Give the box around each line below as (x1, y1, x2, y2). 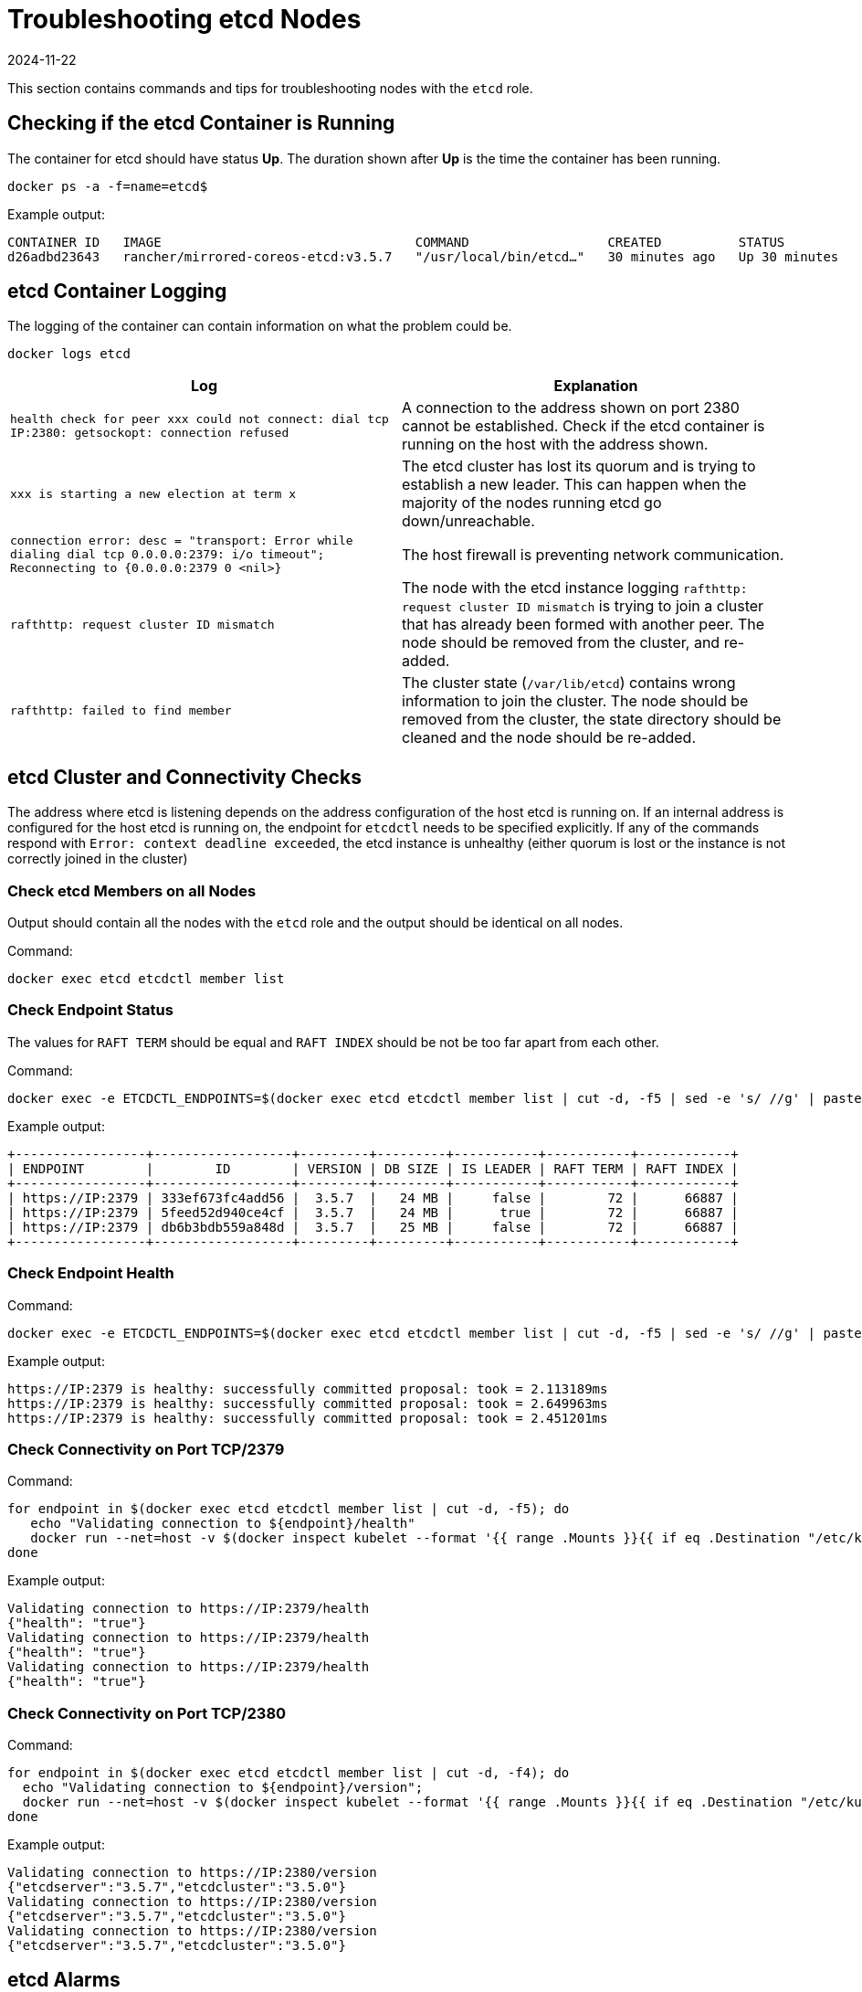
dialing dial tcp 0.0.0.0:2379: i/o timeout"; (10, 547, 325, 562)
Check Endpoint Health (7, 1264, 174, 1283)
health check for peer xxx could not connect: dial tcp (10, 412, 389, 427)
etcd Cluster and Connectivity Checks (7, 765, 362, 789)
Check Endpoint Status (7, 1001, 173, 1020)
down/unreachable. (402, 512, 535, 531)
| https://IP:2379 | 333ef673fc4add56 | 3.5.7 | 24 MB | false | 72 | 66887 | (7, 1190, 739, 1205)
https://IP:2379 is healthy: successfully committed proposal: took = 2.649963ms (7, 1395, 608, 1411)
